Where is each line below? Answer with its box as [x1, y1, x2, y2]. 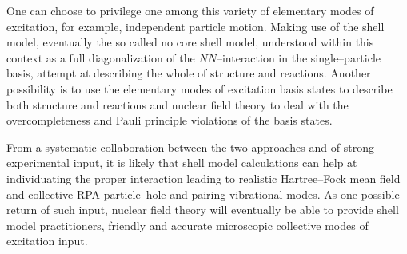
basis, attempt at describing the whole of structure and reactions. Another [6, 65, 371, 81]
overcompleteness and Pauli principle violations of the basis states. [6, 112, 333, 129]
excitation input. [6, 232, 88, 249]
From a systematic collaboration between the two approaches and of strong [6, 138, 374, 155]
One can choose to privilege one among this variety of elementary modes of [6, 2, 374, 18]
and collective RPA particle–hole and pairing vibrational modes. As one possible [6, 185, 400, 202]
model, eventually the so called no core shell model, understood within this [6, 34, 374, 50]
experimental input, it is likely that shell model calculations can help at [6, 154, 357, 171]
